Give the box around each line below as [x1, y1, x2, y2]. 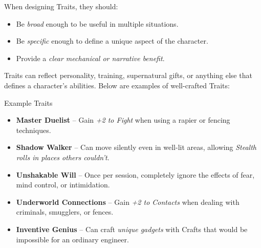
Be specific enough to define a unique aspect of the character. [16, 35, 208, 46]
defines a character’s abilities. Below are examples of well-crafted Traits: [4, 80, 230, 90]
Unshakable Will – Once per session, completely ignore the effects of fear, [16, 169, 255, 180]
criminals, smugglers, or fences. [16, 206, 114, 217]
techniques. [16, 124, 51, 135]
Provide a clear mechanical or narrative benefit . [16, 52, 165, 63]
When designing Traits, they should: [4, 1, 118, 11]
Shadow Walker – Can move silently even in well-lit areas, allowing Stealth [16, 142, 256, 152]
